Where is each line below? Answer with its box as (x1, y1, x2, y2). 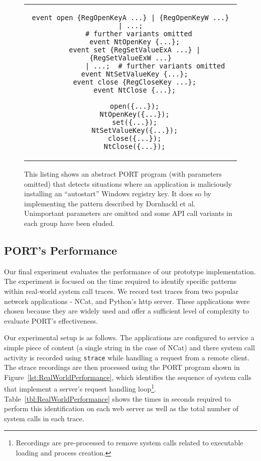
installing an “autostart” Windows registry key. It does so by (24, 188, 211, 199)
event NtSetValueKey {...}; (81, 70, 188, 78)
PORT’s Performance (4, 242, 117, 258)
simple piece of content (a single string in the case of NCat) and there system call (4, 342, 255, 352)
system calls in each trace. (4, 413, 84, 423)
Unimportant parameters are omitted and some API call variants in (24, 208, 232, 218)
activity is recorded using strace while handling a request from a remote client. (4, 352, 250, 362)
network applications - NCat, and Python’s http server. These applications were (4, 295, 250, 306)
